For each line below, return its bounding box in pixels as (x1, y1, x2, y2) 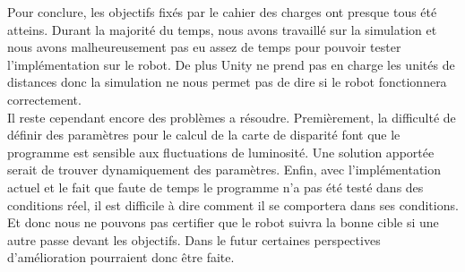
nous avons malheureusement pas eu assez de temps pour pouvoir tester (7, 38, 401, 56)
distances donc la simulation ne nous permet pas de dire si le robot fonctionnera (7, 72, 447, 91)
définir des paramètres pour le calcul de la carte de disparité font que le (7, 125, 400, 144)
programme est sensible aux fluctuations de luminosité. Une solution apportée (7, 142, 435, 161)
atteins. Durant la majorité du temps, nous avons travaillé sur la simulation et (7, 20, 437, 38)
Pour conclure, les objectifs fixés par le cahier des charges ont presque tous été (7, 3, 437, 21)
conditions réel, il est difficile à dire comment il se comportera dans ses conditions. (7, 195, 459, 214)
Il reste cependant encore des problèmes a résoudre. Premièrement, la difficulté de (7, 107, 456, 126)
